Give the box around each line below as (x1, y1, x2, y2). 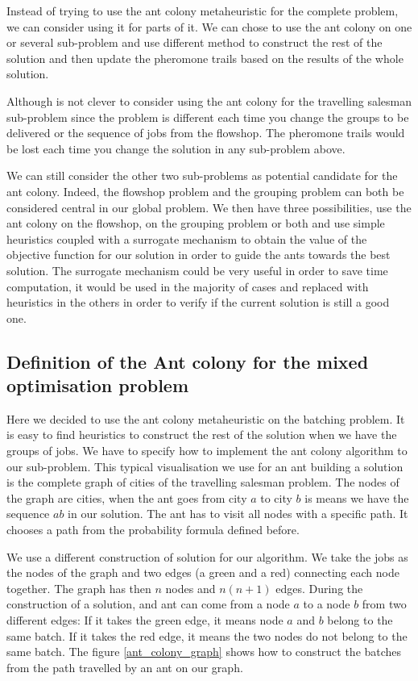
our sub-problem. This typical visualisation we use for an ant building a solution (6, 457, 404, 474)
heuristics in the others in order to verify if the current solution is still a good (6, 294, 390, 311)
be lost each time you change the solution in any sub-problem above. (6, 140, 346, 157)
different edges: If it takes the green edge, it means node (6, 612, 283, 628)
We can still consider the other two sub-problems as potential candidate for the (6, 167, 398, 184)
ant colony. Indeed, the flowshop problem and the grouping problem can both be (6, 182, 404, 199)
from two (362, 595, 407, 612)
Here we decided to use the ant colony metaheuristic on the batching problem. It (6, 410, 405, 427)
